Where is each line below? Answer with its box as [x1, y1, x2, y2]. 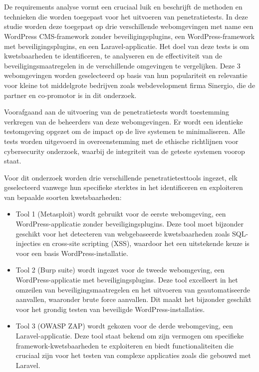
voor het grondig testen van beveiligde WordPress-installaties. [15, 303, 205, 314]
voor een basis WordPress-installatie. [15, 247, 128, 258]
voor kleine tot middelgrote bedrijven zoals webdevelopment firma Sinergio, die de [4, 79, 256, 90]
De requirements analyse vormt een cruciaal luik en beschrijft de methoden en [4, 1, 243, 12]
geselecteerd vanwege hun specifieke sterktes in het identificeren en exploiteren [4, 182, 243, 192]
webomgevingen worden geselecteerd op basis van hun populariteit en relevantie [4, 70, 248, 80]
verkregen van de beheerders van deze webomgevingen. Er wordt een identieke [4, 116, 243, 126]
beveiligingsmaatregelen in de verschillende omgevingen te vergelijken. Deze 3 [4, 60, 241, 70]
